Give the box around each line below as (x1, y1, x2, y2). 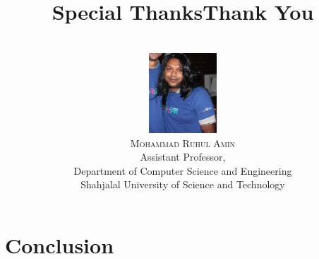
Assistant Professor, (140, 149, 226, 164)
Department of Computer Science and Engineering (73, 163, 292, 178)
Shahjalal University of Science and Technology (80, 177, 285, 192)
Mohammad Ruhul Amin (130, 135, 236, 150)
